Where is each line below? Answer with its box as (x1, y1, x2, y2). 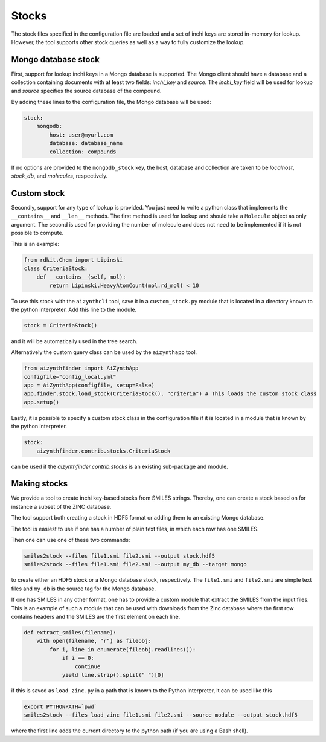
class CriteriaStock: (24, 265, 88, 272)
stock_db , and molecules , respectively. (11, 172, 108, 179)
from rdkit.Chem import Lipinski (24, 257, 123, 263)
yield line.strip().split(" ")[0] (62, 671, 164, 678)
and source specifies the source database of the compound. (11, 87, 162, 94)
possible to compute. (11, 230, 64, 237)
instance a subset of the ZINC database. (11, 503, 112, 510)
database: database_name (49, 140, 123, 147)
